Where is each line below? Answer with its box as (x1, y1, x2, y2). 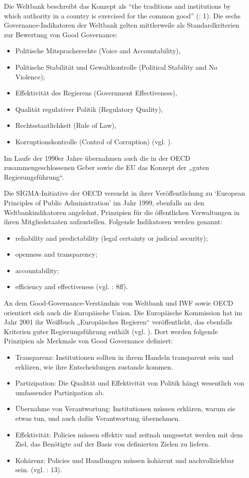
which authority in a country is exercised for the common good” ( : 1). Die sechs (4, 10, 241, 20)
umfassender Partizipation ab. (15, 387, 105, 397)
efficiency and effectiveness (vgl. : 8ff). (15, 281, 128, 292)
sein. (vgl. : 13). (15, 464, 62, 475)
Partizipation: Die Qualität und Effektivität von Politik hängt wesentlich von (15, 378, 245, 388)
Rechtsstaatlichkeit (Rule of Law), (15, 120, 117, 130)
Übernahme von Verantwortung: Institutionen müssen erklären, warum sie (15, 403, 235, 414)
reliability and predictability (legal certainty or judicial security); (15, 232, 208, 243)
